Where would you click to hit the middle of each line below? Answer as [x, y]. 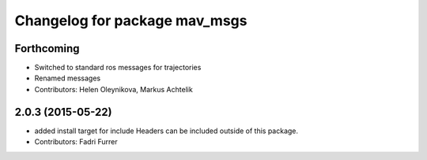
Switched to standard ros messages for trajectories [118, 68]
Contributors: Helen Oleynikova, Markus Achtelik [113, 89]
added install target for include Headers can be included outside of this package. [166, 131]
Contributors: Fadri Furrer [76, 142]
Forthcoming [47, 48]
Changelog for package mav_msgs [131, 20]
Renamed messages [68, 78]
